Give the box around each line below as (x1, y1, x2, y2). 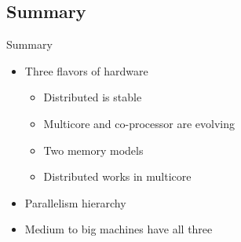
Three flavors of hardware (24, 62, 148, 79)
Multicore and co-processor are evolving (43, 115, 235, 131)
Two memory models (43, 141, 144, 158)
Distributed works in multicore (43, 168, 192, 185)
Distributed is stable (43, 89, 142, 105)
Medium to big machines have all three (24, 221, 213, 237)
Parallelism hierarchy (24, 194, 126, 211)
